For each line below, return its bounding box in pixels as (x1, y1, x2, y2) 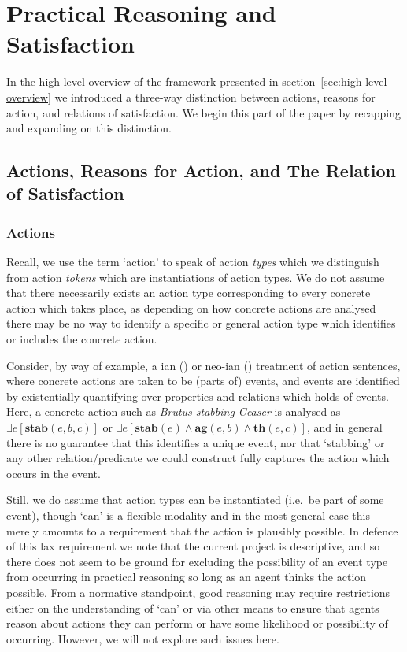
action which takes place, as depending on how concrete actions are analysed (6, 299, 376, 316)
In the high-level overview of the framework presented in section (6, 73, 316, 90)
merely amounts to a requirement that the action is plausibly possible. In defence (6, 522, 398, 539)
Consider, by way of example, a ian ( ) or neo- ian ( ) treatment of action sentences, (6, 357, 401, 373)
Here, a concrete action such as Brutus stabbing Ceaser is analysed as (6, 403, 341, 420)
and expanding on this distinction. (6, 120, 172, 136)
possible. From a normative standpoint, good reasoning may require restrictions (6, 583, 390, 600)
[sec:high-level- (320, 73, 391, 90)
